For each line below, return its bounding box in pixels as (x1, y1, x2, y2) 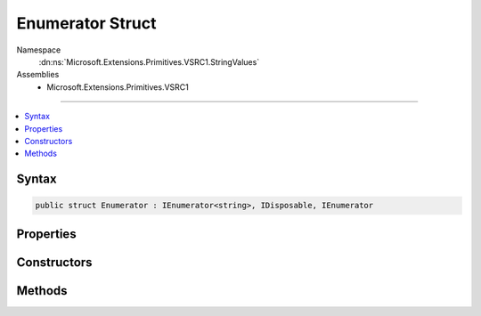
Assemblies (16, 69, 60, 80)
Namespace (16, 45, 61, 55)
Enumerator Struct (16, 13, 157, 33)
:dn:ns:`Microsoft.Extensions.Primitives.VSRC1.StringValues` (38, 56, 260, 67)
